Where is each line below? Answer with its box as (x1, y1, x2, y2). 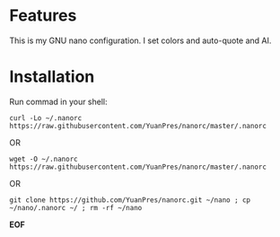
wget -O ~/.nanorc (9, 154, 78, 163)
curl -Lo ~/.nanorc (9, 113, 83, 122)
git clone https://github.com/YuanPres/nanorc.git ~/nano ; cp (9, 195, 251, 205)
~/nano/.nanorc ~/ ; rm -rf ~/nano (9, 203, 143, 212)
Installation (9, 66, 95, 87)
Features (9, 5, 77, 26)
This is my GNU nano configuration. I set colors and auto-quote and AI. (9, 35, 272, 46)
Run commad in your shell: (9, 96, 108, 107)
